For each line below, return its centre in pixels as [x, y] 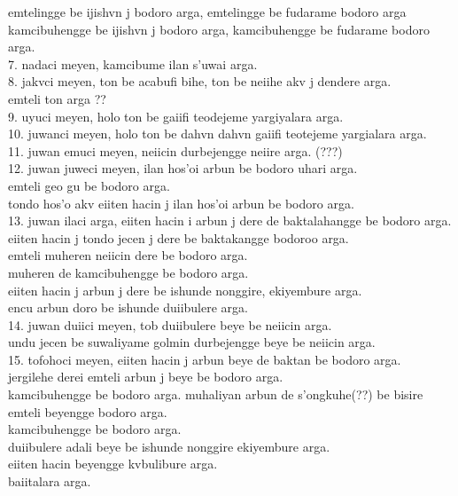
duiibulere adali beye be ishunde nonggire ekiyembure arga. [169, 446]
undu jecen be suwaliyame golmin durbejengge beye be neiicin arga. [192, 342]
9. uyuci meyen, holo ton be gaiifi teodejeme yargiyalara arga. [176, 116]
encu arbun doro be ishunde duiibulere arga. [128, 307]
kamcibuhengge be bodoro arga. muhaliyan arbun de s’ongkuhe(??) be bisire [216, 394]
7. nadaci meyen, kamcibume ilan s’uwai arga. [133, 63]
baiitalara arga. [50, 481]
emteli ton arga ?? [57, 98]
